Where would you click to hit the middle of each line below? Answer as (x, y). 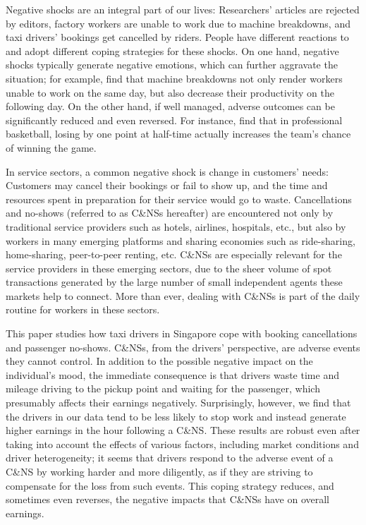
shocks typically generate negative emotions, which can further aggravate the (172, 65)
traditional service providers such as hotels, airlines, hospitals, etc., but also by (176, 226)
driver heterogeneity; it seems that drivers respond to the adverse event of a (170, 458)
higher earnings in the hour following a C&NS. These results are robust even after (183, 430)
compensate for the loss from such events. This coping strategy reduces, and (170, 485)
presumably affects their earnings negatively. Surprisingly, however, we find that (178, 403)
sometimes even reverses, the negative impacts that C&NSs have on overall (167, 499)
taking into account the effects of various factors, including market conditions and (182, 443)
